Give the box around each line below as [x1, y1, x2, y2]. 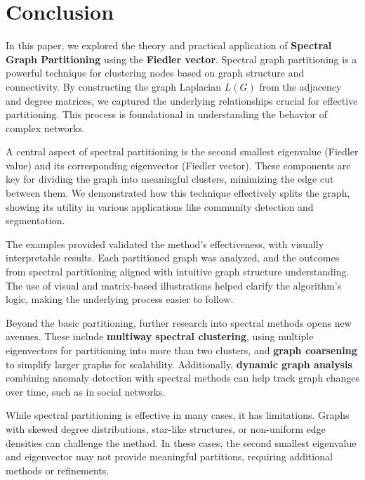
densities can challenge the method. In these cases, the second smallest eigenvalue [6, 435, 357, 450]
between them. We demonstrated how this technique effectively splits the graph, [6, 186, 350, 200]
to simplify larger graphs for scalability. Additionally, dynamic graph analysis [6, 356, 352, 371]
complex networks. [6, 120, 85, 135]
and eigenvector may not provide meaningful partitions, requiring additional [6, 449, 333, 464]
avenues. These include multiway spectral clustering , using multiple [6, 329, 314, 344]
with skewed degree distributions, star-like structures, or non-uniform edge [6, 421, 326, 436]
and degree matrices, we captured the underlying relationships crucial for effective [6, 93, 358, 108]
